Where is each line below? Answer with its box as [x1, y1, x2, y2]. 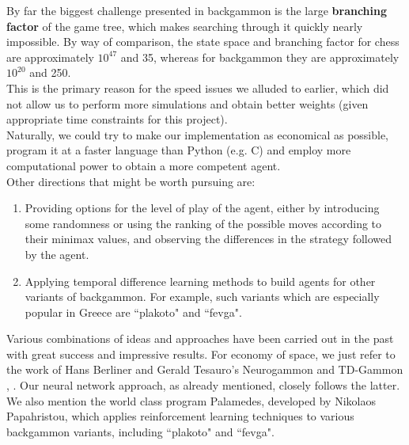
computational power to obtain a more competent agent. [6, 157, 281, 173]
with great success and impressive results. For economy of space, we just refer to [6, 345, 396, 362]
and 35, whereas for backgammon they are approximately [120, 48, 400, 65]
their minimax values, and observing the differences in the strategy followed [25, 230, 392, 247]
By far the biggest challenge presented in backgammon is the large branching [6, 2, 388, 18]
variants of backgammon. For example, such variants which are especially [25, 288, 380, 305]
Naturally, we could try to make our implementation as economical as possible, [6, 126, 389, 143]
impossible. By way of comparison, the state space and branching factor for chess [6, 33, 400, 50]
